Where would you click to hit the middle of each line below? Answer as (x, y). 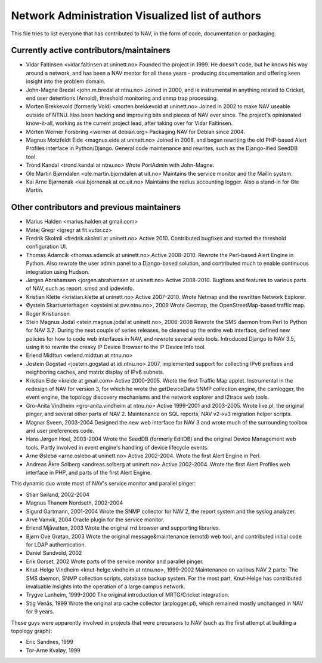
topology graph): (32, 631)
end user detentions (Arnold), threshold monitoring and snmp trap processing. (122, 98)
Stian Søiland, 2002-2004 (58, 494)
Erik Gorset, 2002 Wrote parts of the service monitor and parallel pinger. (115, 561)
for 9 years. (40, 612)
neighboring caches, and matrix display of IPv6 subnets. (95, 372)
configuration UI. (47, 247)
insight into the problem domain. (66, 81)
